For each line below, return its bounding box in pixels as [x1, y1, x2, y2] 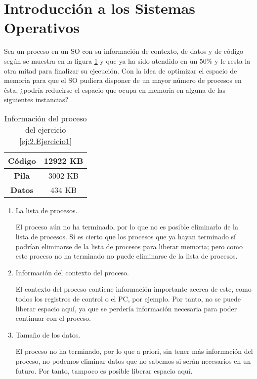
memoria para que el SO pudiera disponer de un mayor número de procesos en [4, 75, 242, 85]
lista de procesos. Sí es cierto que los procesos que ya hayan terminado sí [15, 231, 236, 242]
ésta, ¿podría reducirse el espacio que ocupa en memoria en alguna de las [4, 84, 226, 95]
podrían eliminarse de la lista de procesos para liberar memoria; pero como [15, 241, 243, 251]
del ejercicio [25, 123, 66, 135]
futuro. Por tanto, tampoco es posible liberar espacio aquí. [15, 365, 193, 376]
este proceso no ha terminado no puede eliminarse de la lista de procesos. [15, 251, 238, 261]
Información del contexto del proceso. [15, 267, 129, 277]
